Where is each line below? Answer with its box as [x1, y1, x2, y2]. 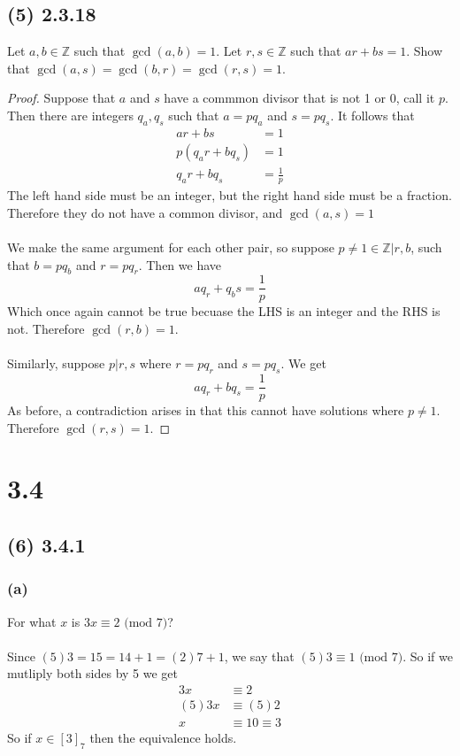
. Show [406, 42, 443, 60]
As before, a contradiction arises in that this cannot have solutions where [7, 401, 404, 420]
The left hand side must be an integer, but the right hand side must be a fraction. [7, 186, 452, 204]
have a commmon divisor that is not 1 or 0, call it [164, 89, 435, 107]
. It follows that [330, 105, 415, 124]
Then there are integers [7, 105, 134, 124]
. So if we [402, 646, 453, 665]
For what [7, 612, 57, 630]
